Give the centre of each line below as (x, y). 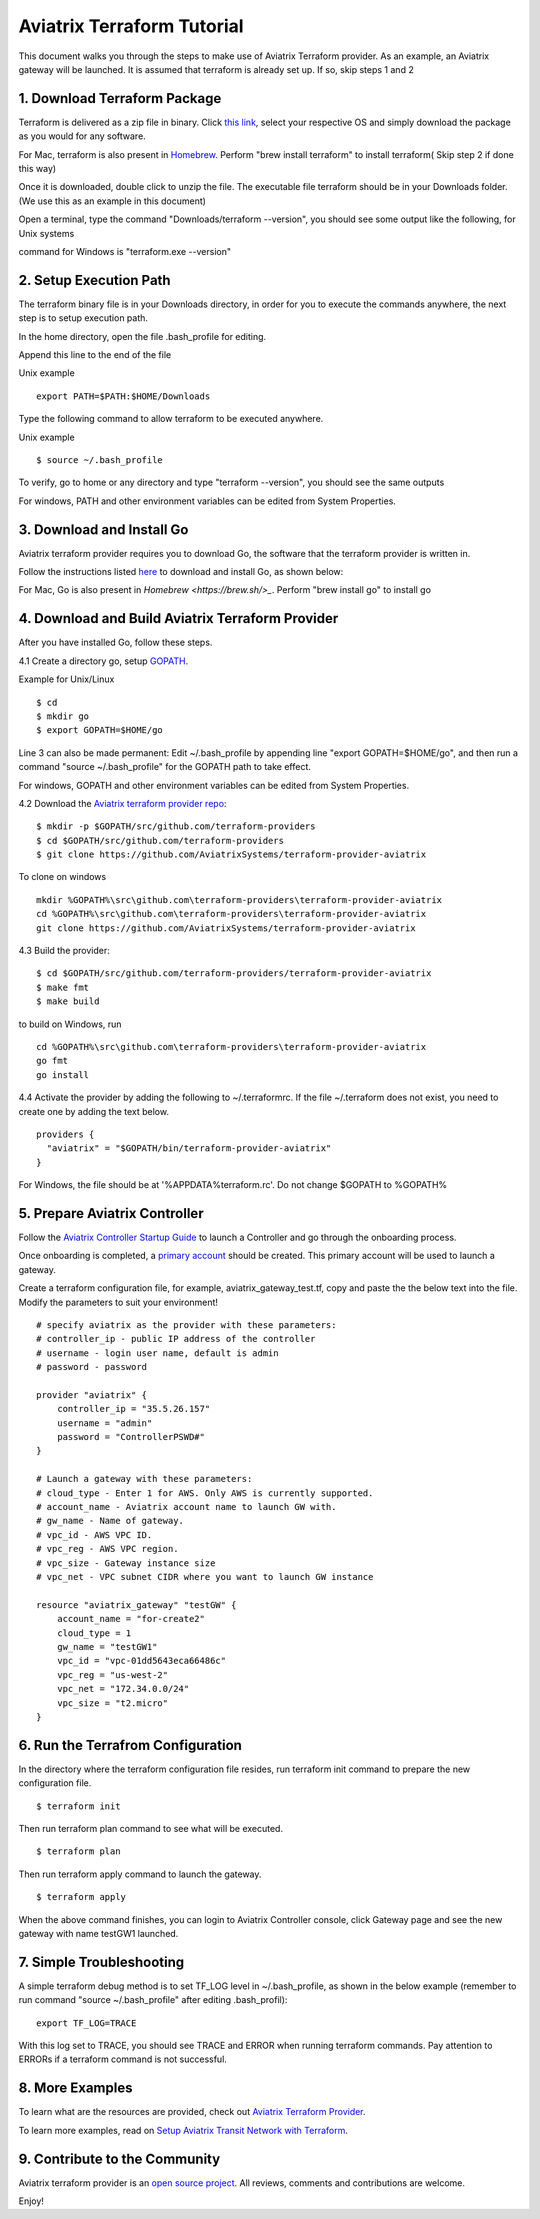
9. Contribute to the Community (119, 2158)
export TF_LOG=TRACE (86, 2023)
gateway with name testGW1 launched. (98, 1933)
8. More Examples (75, 2088)
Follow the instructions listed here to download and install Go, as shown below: (181, 572)
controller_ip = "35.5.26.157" (133, 1409)
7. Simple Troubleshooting (101, 1961)
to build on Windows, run (70, 1024)
